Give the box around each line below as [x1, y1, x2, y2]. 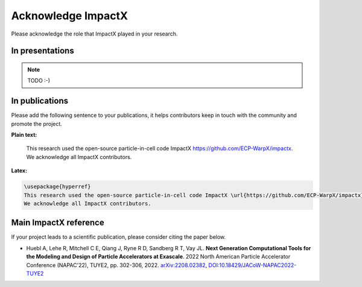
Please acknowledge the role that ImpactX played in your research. [11, 30, 178, 37]
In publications [11, 96, 69, 106]
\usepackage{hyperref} [24, 183, 91, 190]
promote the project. [11, 120, 63, 127]
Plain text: [11, 131, 37, 139]
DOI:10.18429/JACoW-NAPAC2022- [208, 261, 297, 268]
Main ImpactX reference [11, 218, 105, 228]
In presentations [11, 46, 75, 56]
